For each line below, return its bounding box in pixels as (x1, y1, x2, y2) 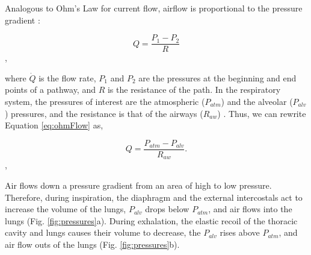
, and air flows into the (208, 203, 292, 215)
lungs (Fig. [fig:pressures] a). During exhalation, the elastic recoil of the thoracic (5, 214, 298, 227)
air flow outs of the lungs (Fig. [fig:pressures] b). (5, 238, 180, 250)
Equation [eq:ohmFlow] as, (5, 119, 103, 131)
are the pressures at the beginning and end (138, 71, 297, 84)
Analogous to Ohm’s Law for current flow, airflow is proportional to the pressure (5, 2, 303, 14)
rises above (220, 226, 260, 239)
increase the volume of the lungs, (5, 203, 126, 215)
